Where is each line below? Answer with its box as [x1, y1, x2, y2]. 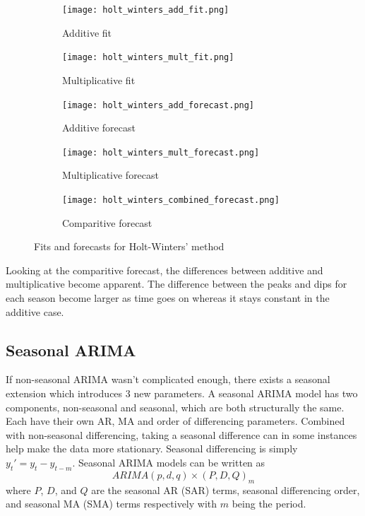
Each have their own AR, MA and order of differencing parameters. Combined [6, 414, 345, 428]
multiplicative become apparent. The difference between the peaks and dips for [6, 276, 347, 291]
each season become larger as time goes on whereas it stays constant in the [6, 291, 330, 305]
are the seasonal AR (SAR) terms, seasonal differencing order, [91, 482, 360, 497]
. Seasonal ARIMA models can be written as [72, 455, 265, 469]
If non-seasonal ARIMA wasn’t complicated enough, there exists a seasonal [6, 372, 330, 387]
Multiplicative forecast [62, 168, 160, 182]
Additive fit [62, 25, 112, 40]
